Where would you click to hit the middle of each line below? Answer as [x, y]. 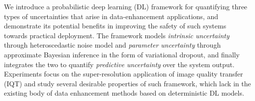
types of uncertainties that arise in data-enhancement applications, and [111, 16]
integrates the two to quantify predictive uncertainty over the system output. [119, 64]
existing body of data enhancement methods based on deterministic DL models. [124, 93]
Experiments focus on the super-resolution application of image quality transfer [124, 74]
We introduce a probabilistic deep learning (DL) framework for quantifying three [126, 6]
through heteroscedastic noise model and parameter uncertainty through [113, 45]
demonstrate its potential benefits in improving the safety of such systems [115, 26]
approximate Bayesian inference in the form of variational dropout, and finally [122, 54]
